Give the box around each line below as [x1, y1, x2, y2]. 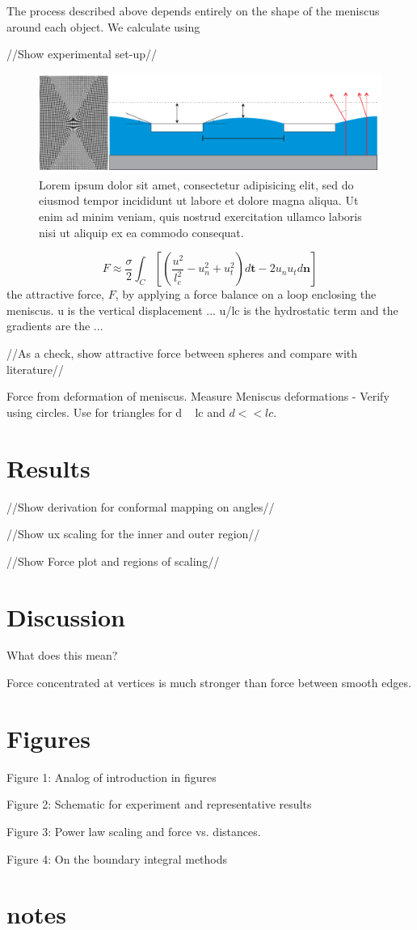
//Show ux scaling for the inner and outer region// [6, 525, 260, 542]
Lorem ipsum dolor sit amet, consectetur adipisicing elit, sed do [39, 176, 354, 193]
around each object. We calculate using [6, 18, 200, 35]
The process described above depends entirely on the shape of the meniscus [6, 2, 380, 19]
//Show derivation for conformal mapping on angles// [6, 498, 275, 515]
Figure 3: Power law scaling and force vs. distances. [6, 822, 261, 839]
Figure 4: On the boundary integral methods [6, 850, 228, 867]
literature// [6, 360, 64, 377]
